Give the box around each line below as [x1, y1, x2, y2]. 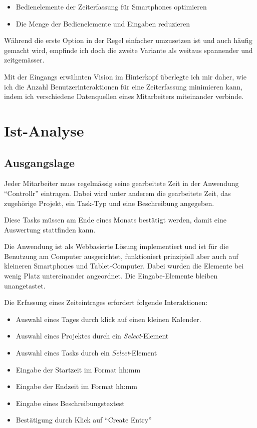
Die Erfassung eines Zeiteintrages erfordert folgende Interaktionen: [4, 297, 208, 307]
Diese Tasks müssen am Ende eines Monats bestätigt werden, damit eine [4, 214, 226, 225]
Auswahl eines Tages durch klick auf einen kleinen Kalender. [16, 313, 201, 324]
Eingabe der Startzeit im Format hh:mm [16, 364, 141, 374]
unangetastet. [4, 280, 46, 290]
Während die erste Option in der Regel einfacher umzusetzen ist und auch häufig [4, 35, 252, 45]
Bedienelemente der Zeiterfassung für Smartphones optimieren [16, 1, 207, 11]
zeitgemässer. [4, 54, 45, 65]
